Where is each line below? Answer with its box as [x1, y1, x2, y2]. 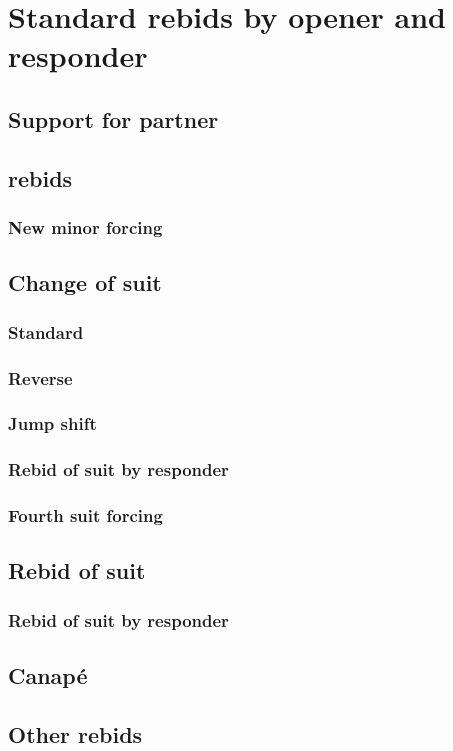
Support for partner [8, 103, 219, 134]
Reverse [8, 365, 73, 390]
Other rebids [8, 718, 143, 749]
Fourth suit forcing [8, 503, 163, 528]
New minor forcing [8, 215, 163, 240]
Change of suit [8, 267, 162, 298]
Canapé [8, 659, 88, 690]
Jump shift [8, 411, 97, 436]
